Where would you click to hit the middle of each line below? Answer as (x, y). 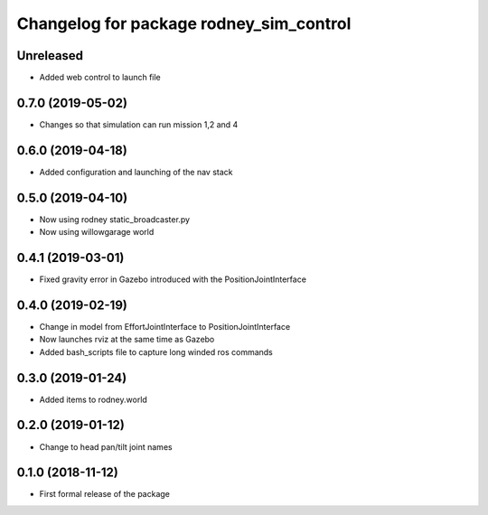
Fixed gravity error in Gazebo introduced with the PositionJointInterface (173, 279)
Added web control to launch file (100, 78)
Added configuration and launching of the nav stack (136, 172)
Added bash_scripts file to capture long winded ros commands (156, 351)
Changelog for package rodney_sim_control (184, 23)
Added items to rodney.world (94, 399)
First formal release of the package (105, 494)
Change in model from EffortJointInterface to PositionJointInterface (165, 326)
